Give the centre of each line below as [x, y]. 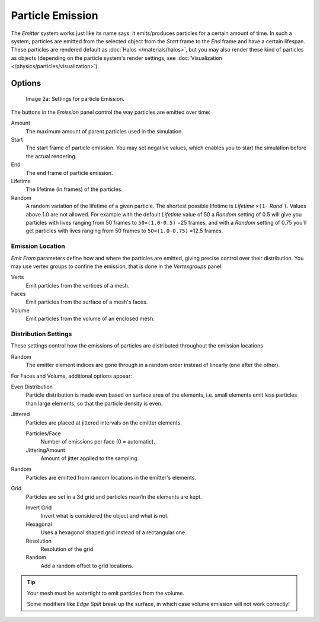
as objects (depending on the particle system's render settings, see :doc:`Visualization [116, 58]
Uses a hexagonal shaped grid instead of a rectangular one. [113, 532]
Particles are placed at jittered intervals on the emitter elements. [104, 422]
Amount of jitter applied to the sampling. [90, 458]
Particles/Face [44, 433]
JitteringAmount [45, 450]
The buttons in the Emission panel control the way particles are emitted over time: [111, 112]
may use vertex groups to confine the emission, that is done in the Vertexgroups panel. [117, 266]
